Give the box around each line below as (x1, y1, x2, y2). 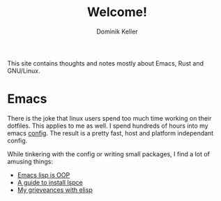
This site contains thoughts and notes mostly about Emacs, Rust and (7, 59, 204, 67)
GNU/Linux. (7, 66, 40, 75)
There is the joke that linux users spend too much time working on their (7, 114, 212, 122)
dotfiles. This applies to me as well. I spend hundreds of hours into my (7, 121, 208, 130)
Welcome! (86, 4, 148, 20)
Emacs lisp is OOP (17, 170, 70, 179)
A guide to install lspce (17, 178, 83, 186)
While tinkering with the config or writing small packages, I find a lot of (7, 149, 211, 158)
